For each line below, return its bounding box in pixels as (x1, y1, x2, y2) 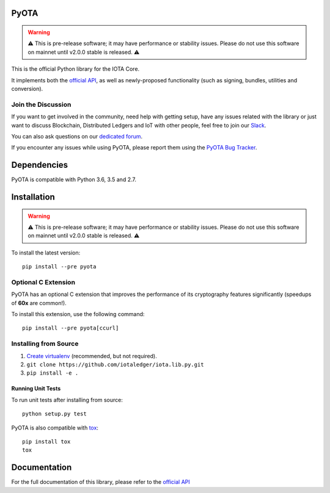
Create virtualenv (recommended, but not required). (26, 352, 157, 359)
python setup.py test (22, 411, 87, 417)
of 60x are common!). (11, 299, 67, 306)
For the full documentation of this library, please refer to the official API (11, 478, 190, 486)
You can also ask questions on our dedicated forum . (11, 132, 143, 140)
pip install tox (22, 438, 71, 445)
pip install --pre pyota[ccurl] (22, 325, 119, 332)
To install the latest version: (11, 249, 81, 256)
